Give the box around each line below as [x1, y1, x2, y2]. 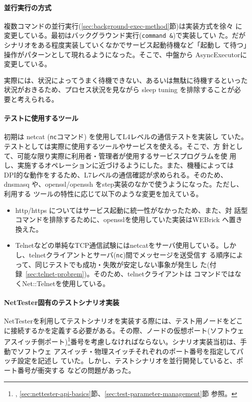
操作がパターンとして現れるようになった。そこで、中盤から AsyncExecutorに [4, 49, 247, 59]
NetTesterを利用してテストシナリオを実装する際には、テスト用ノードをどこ [4, 316, 243, 326]
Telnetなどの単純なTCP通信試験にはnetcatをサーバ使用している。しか [15, 240, 236, 250]
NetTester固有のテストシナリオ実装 [4, 297, 120, 307]
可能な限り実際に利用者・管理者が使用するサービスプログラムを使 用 [17, 150, 236, 161]
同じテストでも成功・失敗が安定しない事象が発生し [35, 259, 198, 269]
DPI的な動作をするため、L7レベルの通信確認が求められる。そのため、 [4, 169, 228, 179]
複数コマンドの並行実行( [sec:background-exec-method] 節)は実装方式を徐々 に [4, 20, 242, 31]
